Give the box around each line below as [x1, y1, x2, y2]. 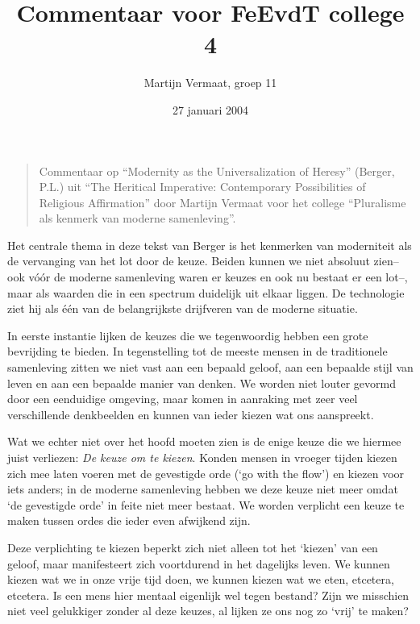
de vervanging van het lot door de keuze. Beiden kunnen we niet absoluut [7, 252, 370, 269]
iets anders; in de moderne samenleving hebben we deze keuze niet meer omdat [7, 480, 398, 497]
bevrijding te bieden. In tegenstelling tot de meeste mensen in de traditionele [7, 343, 388, 360]
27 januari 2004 [172, 101, 249, 118]
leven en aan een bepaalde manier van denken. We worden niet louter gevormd [7, 374, 396, 391]
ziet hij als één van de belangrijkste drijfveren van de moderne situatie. [7, 300, 358, 317]
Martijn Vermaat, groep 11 [143, 74, 277, 91]
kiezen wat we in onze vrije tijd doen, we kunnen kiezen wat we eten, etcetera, [7, 571, 394, 588]
